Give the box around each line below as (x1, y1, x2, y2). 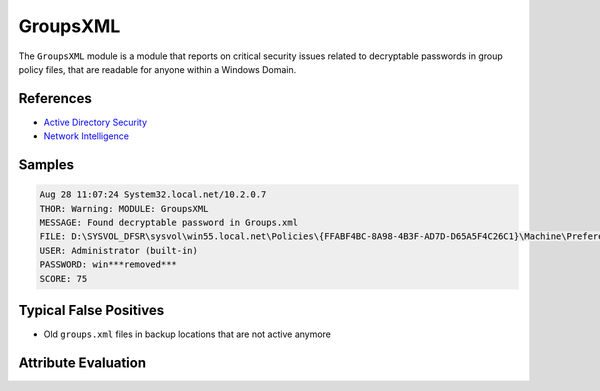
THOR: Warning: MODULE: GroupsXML (39, 203, 209, 214)
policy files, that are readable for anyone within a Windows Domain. (18, 63, 297, 75)
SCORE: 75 (39, 273, 88, 284)
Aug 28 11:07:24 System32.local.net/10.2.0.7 (39, 189, 267, 200)
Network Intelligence (43, 130, 130, 142)
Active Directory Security (43, 116, 148, 128)
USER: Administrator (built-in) (39, 245, 199, 256)
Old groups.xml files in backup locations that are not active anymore (43, 328, 332, 340)
